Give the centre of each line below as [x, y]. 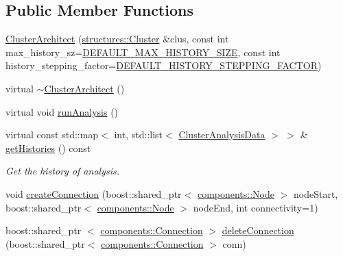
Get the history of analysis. [62, 171]
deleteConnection [258, 230]
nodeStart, [316, 193]
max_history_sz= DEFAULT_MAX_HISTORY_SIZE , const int [143, 52]
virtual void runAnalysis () [62, 111]
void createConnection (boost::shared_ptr [94, 193]
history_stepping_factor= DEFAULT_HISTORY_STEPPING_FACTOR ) [164, 65]
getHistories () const [48, 148]
